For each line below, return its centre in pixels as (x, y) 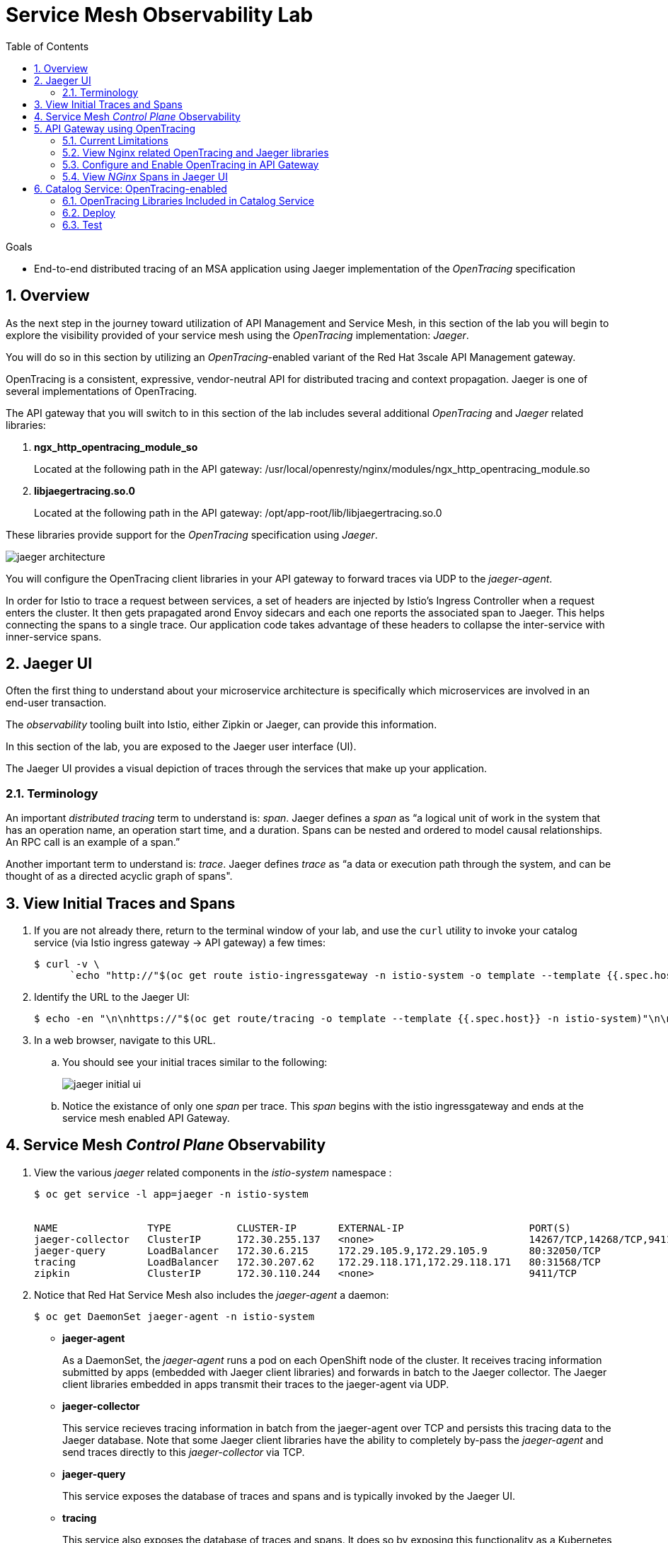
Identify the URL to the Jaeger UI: (112, 997)
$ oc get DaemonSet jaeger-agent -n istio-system (174, 1316)
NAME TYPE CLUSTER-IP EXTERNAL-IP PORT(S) (303, 1228)
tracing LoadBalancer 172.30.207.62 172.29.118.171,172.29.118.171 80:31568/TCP (317, 1262)
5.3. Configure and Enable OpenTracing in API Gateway (191, 164)
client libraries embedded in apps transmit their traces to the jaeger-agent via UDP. (256, 1384)
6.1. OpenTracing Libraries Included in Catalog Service (188, 200)
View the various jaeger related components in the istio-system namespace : (213, 1172)
